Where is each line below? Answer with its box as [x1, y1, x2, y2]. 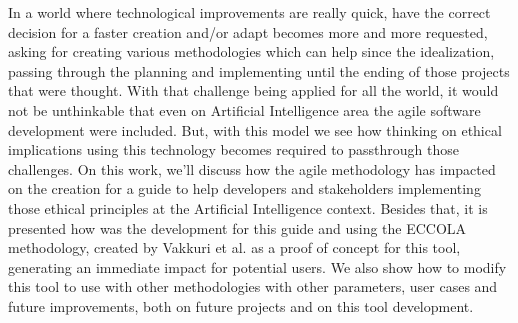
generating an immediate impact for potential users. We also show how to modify [8, 256, 507, 277]
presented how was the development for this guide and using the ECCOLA [8, 217, 467, 238]
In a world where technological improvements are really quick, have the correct [8, 2, 491, 22]
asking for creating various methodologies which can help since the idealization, [8, 41, 495, 62]
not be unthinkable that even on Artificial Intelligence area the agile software [8, 99, 481, 120]
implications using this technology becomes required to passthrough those [8, 139, 459, 160]
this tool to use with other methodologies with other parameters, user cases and [8, 276, 498, 297]
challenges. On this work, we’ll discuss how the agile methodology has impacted [8, 158, 496, 179]
